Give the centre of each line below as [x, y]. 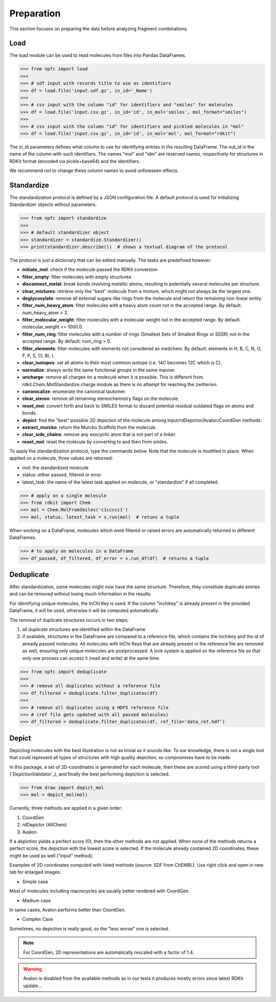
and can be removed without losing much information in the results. [80, 594]
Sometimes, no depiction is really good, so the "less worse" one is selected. [89, 928]
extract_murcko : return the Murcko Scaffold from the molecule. [89, 427]
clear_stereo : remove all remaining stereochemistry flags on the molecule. [101, 399]
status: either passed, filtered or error [62, 475]
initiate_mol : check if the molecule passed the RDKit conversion [90, 269]
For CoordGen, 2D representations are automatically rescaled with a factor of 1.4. [109, 952]
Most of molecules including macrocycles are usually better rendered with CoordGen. [100, 891]
